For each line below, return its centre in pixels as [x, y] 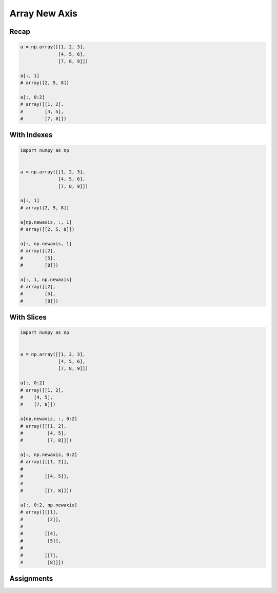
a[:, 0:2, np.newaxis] [49, 505]
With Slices [28, 317]
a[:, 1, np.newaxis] [46, 279]
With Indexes [31, 135]
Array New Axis [44, 13]
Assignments [31, 579]
